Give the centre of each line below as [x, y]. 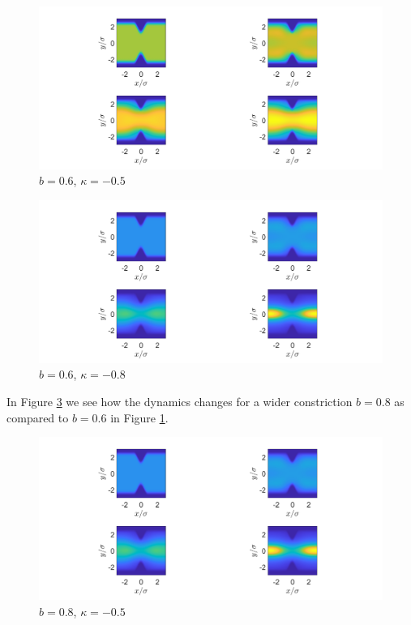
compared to [38, 417]
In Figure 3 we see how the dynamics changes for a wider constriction [180, 401]
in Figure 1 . [139, 417]
